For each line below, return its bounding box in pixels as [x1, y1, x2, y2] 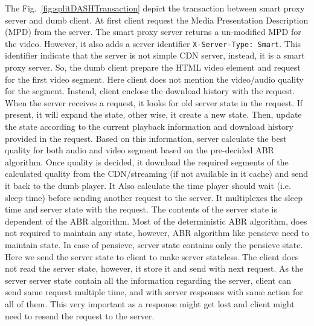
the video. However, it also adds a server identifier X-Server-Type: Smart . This [5, 37, 301, 50]
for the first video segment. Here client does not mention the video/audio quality [5, 72, 304, 85]
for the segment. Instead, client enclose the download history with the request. [5, 85, 295, 97]
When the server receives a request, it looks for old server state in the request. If [5, 96, 303, 109]
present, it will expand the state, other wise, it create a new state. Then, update [5, 108, 302, 121]
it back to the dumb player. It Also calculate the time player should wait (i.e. [5, 179, 291, 191]
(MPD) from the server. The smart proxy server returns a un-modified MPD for [5, 25, 301, 38]
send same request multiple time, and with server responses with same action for [5, 286, 303, 298]
